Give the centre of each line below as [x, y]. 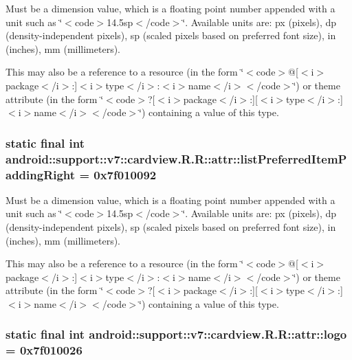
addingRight [41, 174]
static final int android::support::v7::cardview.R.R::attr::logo [176, 334]
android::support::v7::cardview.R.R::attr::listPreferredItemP [176, 158]
